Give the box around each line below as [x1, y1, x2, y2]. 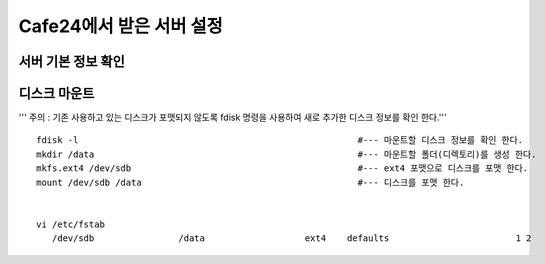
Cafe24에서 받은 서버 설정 [18, 15, 224, 37]
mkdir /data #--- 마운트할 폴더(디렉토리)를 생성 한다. [36, 148, 537, 160]
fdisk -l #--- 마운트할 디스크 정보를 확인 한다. [36, 135, 524, 146]
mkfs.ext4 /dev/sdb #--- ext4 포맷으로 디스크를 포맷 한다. [36, 163, 529, 174]
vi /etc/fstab [36, 218, 105, 230]
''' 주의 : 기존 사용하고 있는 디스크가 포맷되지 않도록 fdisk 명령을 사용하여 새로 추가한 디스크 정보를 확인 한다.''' [18, 111, 447, 124]
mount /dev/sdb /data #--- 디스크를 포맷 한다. [36, 176, 465, 188]
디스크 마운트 [18, 85, 95, 102]
